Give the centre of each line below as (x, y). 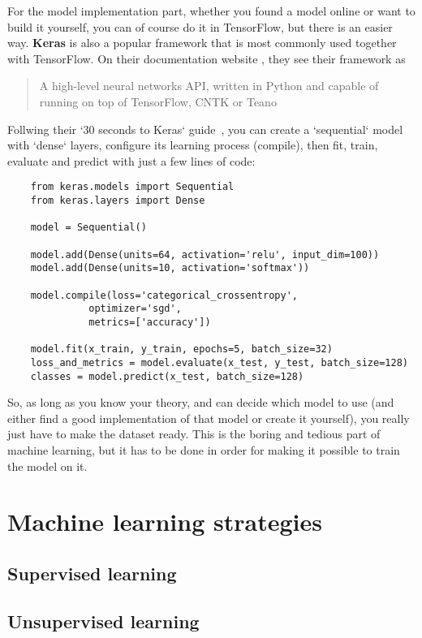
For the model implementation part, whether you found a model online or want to (211, 11)
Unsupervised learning (103, 621)
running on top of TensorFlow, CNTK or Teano (158, 101)
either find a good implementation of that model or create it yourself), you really (209, 418)
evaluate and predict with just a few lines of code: (131, 160)
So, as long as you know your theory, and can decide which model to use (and (201, 402)
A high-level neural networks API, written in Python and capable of (209, 86)
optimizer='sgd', (135, 309)
